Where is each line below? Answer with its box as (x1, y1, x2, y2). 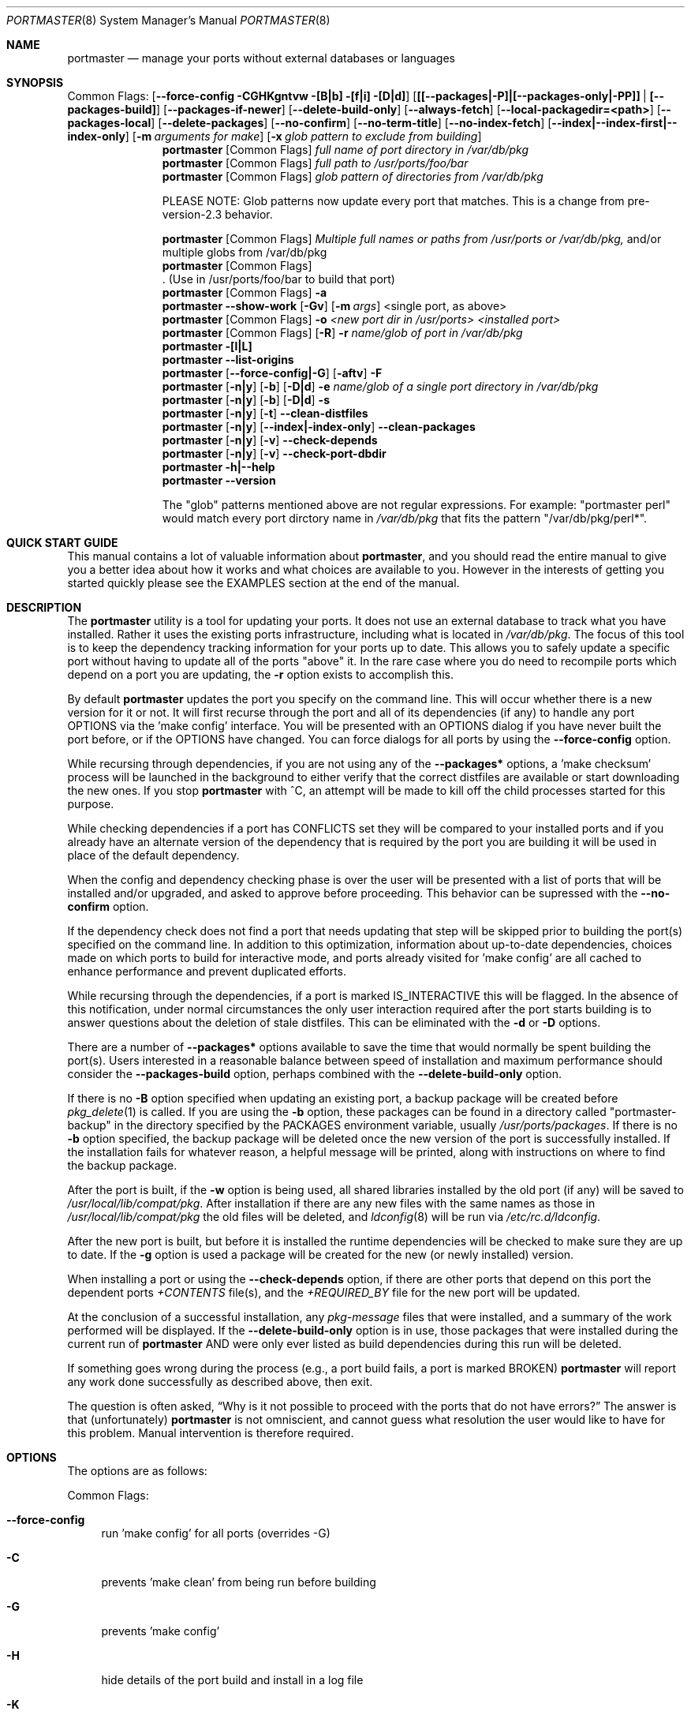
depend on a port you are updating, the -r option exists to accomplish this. (67, 668, 454, 681)
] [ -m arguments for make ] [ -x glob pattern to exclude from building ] (125, 129, 482, 143)
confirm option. (67, 900, 149, 913)
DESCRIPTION (6, 601, 82, 614)
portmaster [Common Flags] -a (162, 286, 327, 299)
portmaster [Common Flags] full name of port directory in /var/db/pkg (162, 143, 529, 156)
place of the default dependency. (67, 848, 240, 862)
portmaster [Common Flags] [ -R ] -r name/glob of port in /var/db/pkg (162, 326, 523, 339)
